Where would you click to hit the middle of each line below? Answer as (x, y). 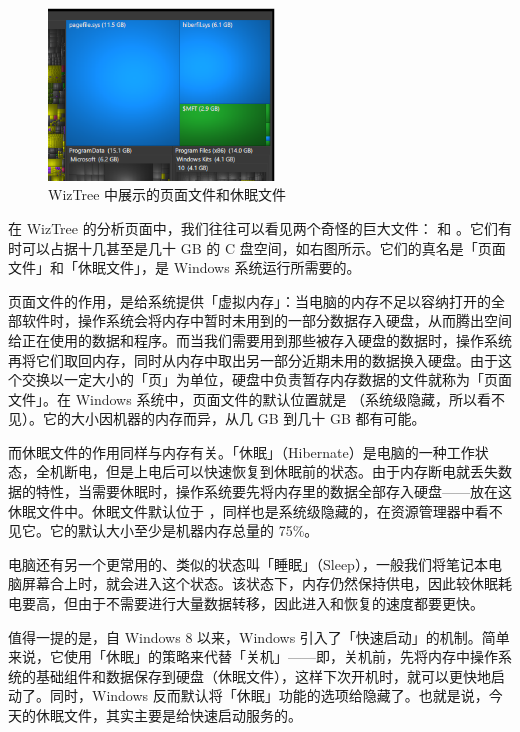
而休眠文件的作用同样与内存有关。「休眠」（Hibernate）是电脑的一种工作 (241, 451)
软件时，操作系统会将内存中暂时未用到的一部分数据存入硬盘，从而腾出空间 (266, 320)
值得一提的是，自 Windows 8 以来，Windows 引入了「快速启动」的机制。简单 (259, 636)
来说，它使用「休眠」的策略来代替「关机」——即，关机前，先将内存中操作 (253, 656)
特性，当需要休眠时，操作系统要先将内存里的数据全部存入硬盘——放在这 (273, 491)
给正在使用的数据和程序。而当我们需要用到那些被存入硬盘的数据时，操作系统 (260, 339)
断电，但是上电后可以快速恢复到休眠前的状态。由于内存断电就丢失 (280, 471)
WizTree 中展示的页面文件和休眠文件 (167, 194)
